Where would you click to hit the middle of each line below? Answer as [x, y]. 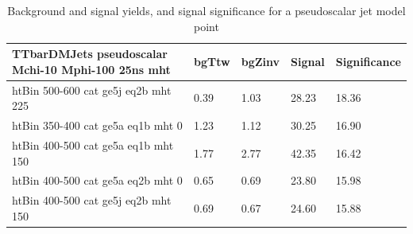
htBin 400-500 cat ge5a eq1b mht [93, 144]
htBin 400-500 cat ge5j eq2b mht [92, 200]
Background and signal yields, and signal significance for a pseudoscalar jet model [206, 10]
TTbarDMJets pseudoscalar [90, 54]
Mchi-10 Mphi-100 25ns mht [91, 69]
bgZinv [261, 61]
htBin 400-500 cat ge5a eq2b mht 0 [97, 180]
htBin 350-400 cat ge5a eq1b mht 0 [97, 125]
